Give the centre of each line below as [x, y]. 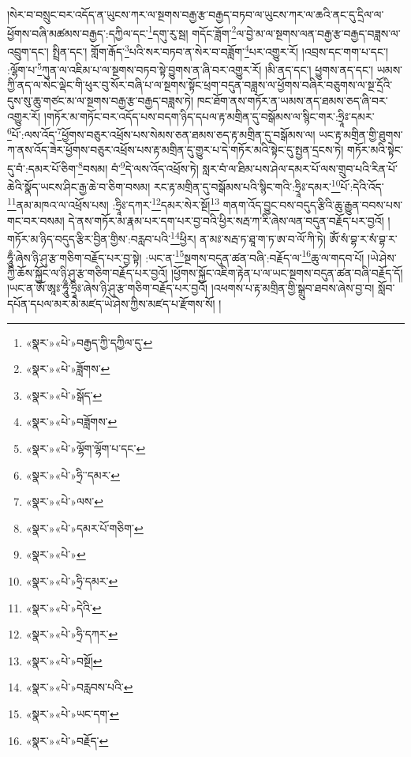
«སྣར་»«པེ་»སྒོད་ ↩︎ [64, 395]
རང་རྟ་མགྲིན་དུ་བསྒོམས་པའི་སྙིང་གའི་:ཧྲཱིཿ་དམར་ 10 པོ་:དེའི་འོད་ [269, 185]
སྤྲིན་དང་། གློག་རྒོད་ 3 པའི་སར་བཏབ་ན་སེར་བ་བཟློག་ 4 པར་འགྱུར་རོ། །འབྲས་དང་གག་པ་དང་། [220, 50]
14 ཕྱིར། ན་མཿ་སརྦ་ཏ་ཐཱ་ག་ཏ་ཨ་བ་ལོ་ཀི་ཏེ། [248, 237]
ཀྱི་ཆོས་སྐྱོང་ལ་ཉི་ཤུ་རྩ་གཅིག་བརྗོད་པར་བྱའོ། [88, 272]
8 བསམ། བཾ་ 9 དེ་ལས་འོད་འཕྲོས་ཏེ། [138, 167]
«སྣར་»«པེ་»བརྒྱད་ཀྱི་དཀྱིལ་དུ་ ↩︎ [89, 342]
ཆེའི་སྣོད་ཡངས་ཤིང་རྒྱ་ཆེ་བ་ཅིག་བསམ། [79, 186]
